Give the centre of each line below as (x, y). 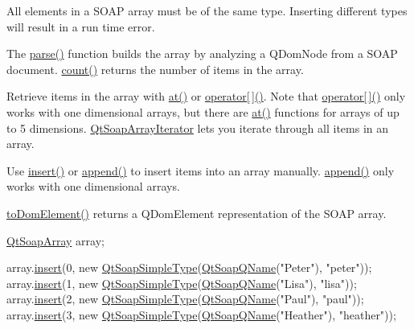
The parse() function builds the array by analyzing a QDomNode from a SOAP (202, 53)
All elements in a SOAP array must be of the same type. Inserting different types (207, 10)
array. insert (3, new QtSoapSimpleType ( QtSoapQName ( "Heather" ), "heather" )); (201, 314)
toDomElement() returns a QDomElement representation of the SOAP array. (197, 213)
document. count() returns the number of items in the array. (155, 69)
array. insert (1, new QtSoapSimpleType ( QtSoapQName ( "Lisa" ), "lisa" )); (182, 283)
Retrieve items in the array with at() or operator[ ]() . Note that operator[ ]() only (206, 96)
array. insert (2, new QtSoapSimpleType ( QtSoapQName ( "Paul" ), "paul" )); (185, 299)
